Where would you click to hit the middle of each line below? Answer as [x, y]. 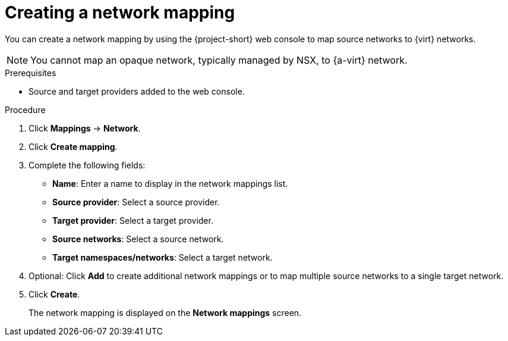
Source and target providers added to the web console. [137, 91]
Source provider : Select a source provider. [136, 202]
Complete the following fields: [87, 165]
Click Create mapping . [73, 146]
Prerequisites [31, 73]
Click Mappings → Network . [85, 128]
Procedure [25, 110]
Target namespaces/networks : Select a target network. [163, 257]
